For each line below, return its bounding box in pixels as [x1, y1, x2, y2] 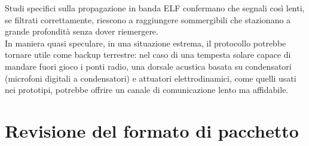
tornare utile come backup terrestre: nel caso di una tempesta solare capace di [5, 48, 291, 61]
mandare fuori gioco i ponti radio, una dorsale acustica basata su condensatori [5, 60, 292, 72]
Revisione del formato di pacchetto [5, 118, 299, 142]
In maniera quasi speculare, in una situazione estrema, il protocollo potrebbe [5, 36, 286, 49]
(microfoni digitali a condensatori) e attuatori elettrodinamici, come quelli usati [5, 72, 296, 84]
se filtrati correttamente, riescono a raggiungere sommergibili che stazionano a [5, 13, 291, 26]
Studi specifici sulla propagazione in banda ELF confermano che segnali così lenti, [5, 2, 305, 14]
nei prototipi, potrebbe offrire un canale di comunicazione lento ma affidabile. [5, 83, 289, 96]
